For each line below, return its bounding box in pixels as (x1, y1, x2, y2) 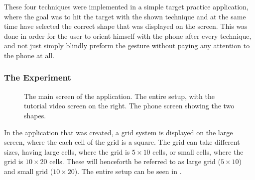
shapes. (24, 110, 46, 120)
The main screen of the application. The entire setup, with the (24, 90, 215, 101)
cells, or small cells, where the (152, 146, 244, 157)
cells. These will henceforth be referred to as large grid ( (49, 156, 221, 167)
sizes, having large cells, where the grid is (4, 146, 130, 157)
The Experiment (4, 71, 71, 84)
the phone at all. (4, 50, 55, 60)
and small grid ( (4, 166, 53, 176)
